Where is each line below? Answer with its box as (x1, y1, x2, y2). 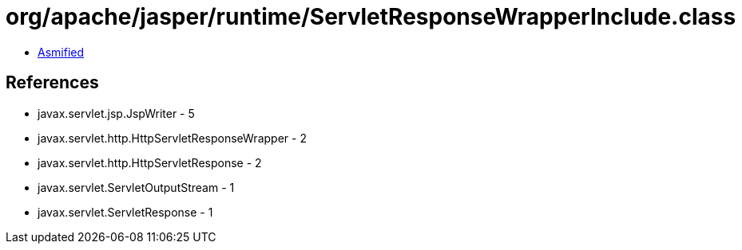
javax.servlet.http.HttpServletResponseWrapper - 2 (38, 131, 307, 145)
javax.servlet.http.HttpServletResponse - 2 (38, 155, 262, 170)
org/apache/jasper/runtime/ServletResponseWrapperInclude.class (6, 3, 736, 30)
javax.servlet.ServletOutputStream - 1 (38, 180, 235, 194)
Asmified (38, 45, 85, 59)
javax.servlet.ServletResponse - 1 (38, 205, 213, 219)
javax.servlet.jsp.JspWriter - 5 (38, 106, 195, 120)
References (6, 72, 99, 93)
